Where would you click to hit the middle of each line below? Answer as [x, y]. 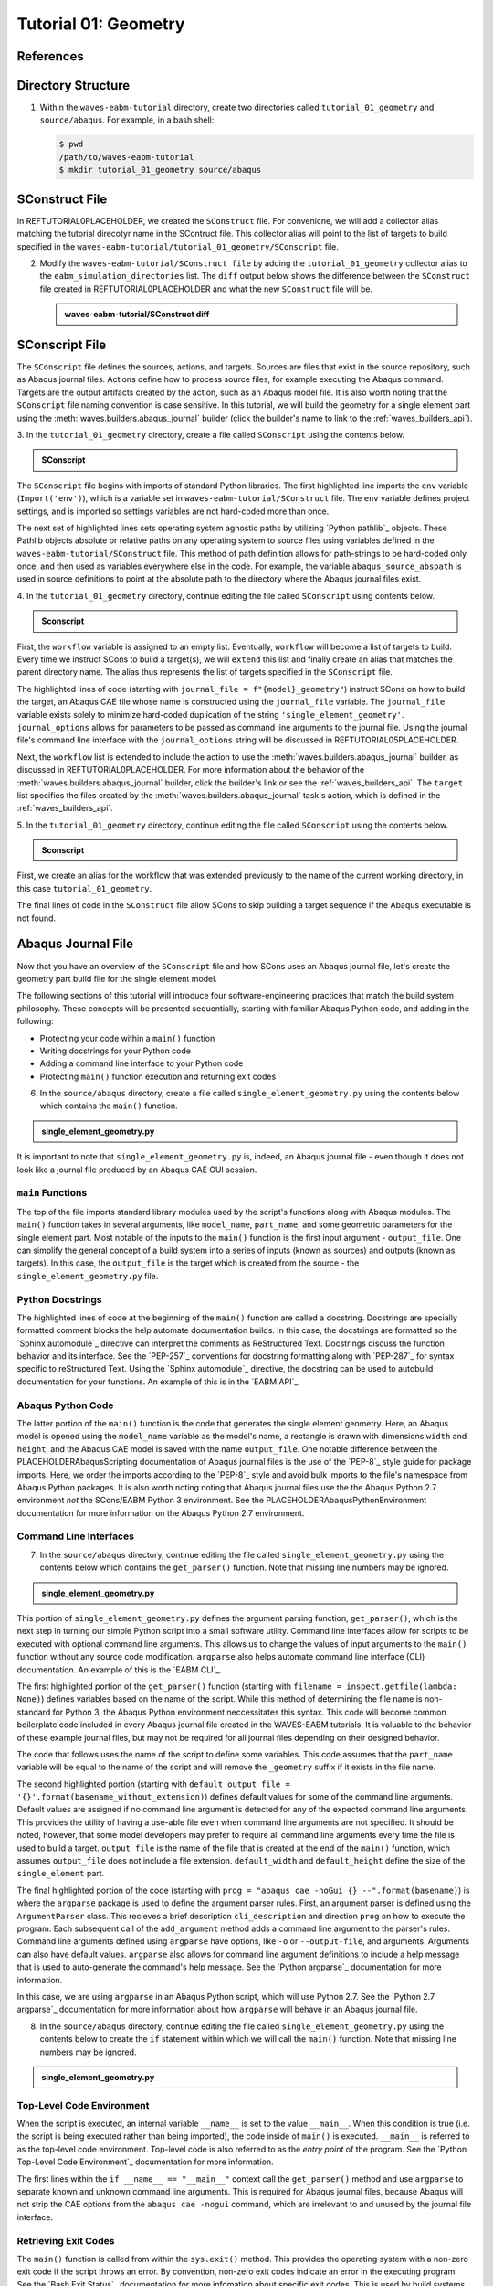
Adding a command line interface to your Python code [142, 1063]
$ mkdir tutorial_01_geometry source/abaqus [160, 170]
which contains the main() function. [109, 1106]
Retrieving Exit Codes [66, 2240]
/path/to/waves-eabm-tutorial [126, 157]
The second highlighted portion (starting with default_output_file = [154, 1784]
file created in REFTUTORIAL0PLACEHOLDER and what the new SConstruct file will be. [206, 289]
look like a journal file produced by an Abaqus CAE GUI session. [137, 1170]
